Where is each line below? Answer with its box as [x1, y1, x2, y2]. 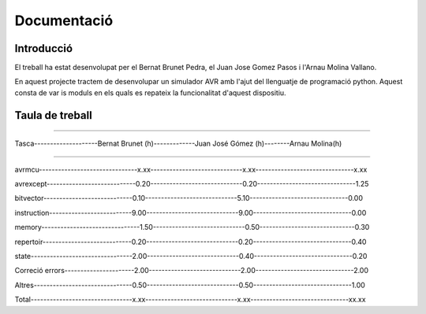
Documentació [14, 12, 114, 29]
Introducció [14, 42, 73, 55]
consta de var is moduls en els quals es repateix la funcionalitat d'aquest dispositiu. [14, 87, 287, 98]
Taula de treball [14, 109, 92, 122]
